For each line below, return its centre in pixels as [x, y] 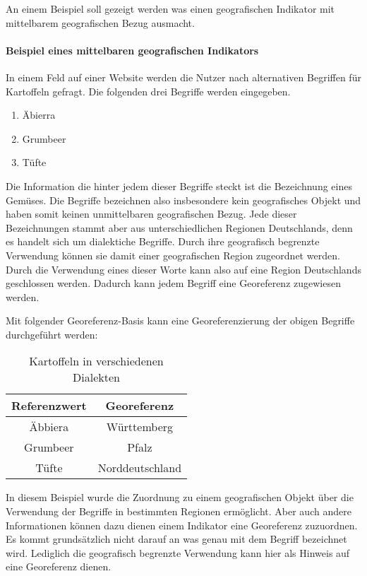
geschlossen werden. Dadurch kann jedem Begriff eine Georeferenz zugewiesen [173, 283]
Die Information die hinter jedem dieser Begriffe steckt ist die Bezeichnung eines [179, 186]
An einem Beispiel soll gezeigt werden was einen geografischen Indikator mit [170, 8]
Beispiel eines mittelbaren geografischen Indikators [132, 50]
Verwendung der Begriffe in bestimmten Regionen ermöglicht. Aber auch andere [179, 511]
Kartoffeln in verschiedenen [96, 361]
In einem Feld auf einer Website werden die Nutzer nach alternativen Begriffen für [183, 77]
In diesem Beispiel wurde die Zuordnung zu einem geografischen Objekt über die [180, 497]
